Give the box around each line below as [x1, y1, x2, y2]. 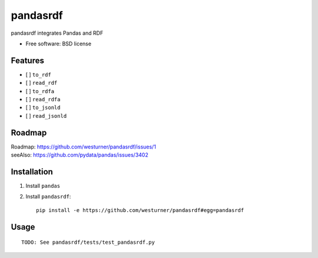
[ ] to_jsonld [25, 104, 61, 111]
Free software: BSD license [25, 40, 91, 47]
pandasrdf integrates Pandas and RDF [11, 29, 104, 37]
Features [11, 55, 44, 65]
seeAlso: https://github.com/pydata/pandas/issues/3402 [11, 151, 148, 158]
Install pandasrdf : [25, 193, 71, 200]
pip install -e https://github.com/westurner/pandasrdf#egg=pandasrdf [36, 207, 244, 213]
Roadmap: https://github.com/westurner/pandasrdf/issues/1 [11, 143, 156, 150]
